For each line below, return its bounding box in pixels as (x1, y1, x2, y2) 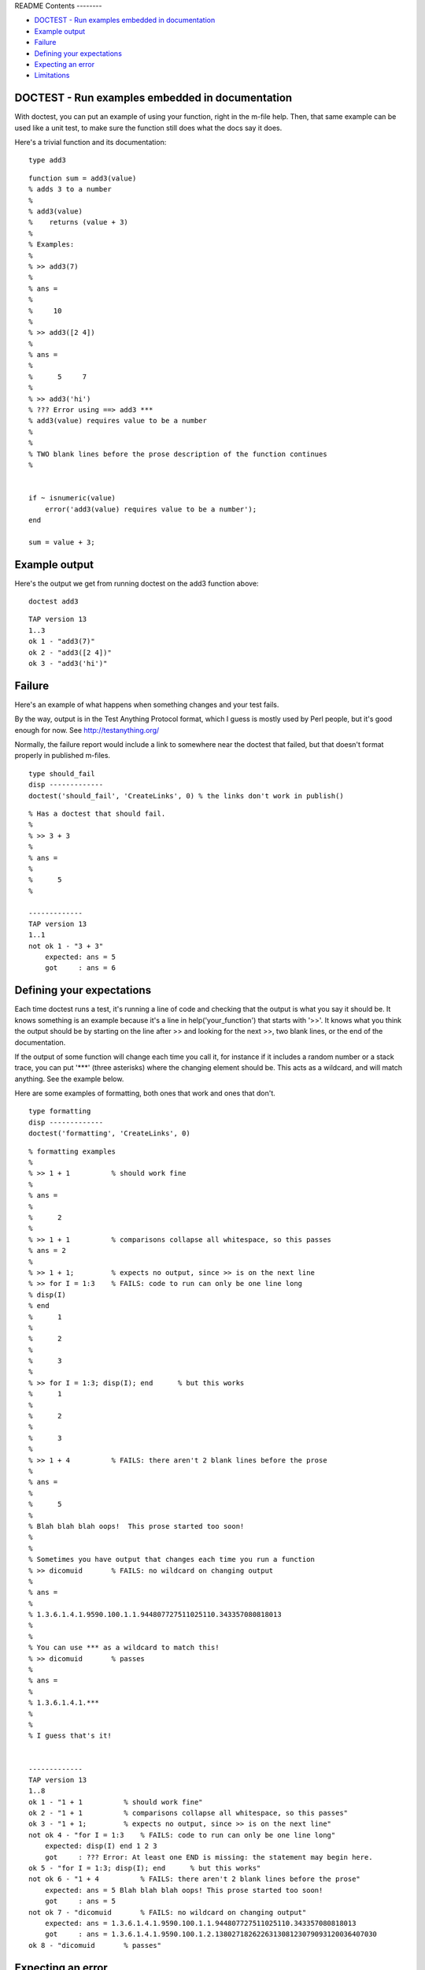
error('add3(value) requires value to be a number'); (44, 504, 257, 514)
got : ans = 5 (44, 1897, 116, 1906)
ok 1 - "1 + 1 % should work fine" (28, 1797, 204, 1806)
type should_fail (28, 769, 95, 778)
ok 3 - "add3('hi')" (28, 659, 108, 667)
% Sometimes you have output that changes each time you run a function (28, 1555, 315, 1564)
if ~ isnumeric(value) (28, 493, 116, 503)
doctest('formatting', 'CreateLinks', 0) (28, 1129, 190, 1138)
